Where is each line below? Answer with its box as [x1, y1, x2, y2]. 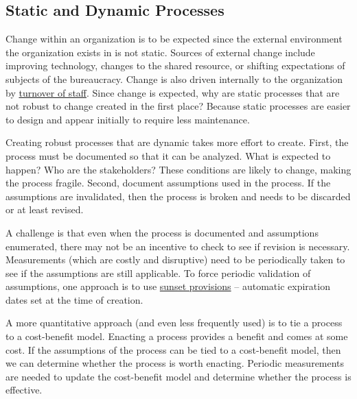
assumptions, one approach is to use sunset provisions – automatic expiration [5, 279, 330, 293]
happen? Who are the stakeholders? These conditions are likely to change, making [5, 162, 352, 176]
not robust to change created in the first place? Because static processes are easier [5, 99, 351, 113]
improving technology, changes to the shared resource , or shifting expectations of [5, 58, 345, 73]
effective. [5, 383, 43, 397]
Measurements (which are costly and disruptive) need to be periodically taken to [5, 252, 345, 267]
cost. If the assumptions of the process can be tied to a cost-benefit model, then [5, 342, 341, 356]
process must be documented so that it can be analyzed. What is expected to [5, 148, 331, 162]
